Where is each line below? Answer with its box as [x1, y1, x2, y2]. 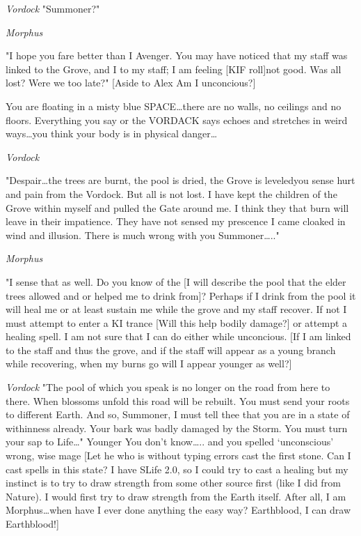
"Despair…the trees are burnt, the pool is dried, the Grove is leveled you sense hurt [6, 173, 355, 187]
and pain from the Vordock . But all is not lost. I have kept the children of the [6, 186, 337, 201]
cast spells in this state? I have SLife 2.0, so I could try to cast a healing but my [6, 461, 348, 476]
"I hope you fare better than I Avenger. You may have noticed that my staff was [6, 48, 348, 63]
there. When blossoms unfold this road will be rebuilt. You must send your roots [6, 393, 350, 408]
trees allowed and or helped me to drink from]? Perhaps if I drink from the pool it [6, 288, 356, 303]
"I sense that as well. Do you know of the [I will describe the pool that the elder [6, 274, 346, 289]
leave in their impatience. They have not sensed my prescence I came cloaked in [6, 214, 346, 229]
